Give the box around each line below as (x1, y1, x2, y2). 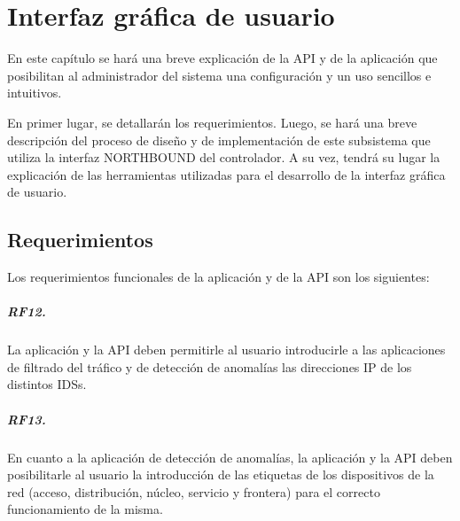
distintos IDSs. (7, 375, 87, 393)
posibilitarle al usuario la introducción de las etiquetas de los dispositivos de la (7, 465, 434, 484)
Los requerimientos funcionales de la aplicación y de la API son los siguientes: (7, 268, 430, 286)
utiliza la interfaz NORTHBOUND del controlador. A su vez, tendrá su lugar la (7, 148, 441, 167)
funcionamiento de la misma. (7, 500, 163, 518)
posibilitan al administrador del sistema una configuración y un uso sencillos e (7, 66, 432, 84)
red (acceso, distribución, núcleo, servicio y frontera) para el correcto (7, 482, 380, 501)
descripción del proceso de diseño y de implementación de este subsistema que (7, 130, 431, 149)
